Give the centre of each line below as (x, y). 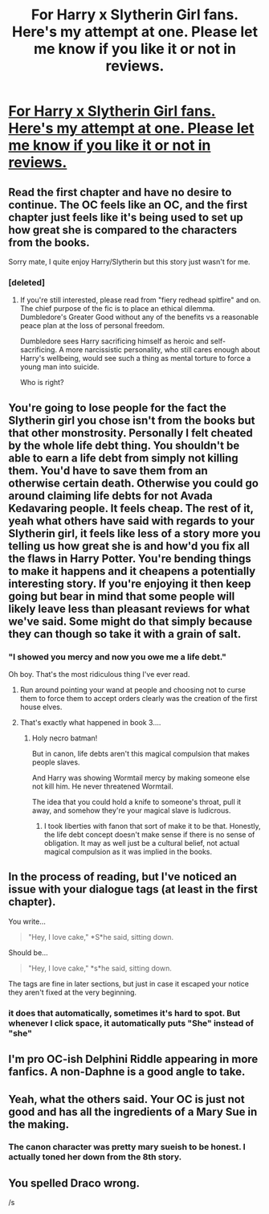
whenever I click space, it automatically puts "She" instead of (131, 1023)
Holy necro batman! (65, 738)
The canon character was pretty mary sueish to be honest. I (127, 1147)
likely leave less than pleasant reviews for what (129, 609)
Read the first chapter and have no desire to (120, 192)
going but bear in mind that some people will (122, 596)
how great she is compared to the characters (123, 230)
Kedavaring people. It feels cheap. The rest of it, (131, 508)
